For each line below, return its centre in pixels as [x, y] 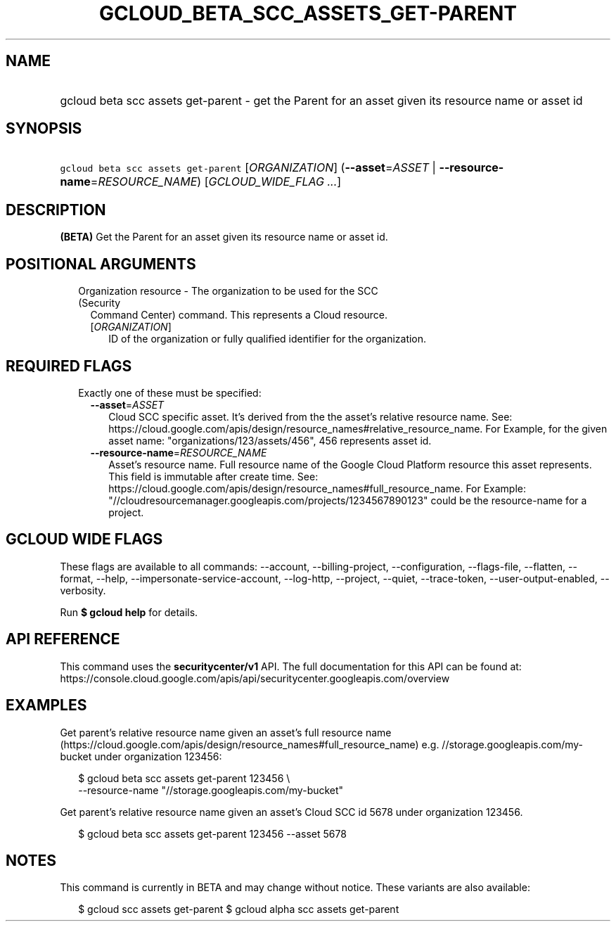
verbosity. [83, 590]
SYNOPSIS [44, 129]
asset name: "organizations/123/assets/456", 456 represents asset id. [270, 440]
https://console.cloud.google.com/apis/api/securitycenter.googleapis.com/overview [255, 678]
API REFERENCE [63, 639]
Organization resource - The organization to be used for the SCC [228, 291]
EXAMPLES [46, 705]
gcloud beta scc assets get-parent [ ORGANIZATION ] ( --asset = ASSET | [248, 168]
